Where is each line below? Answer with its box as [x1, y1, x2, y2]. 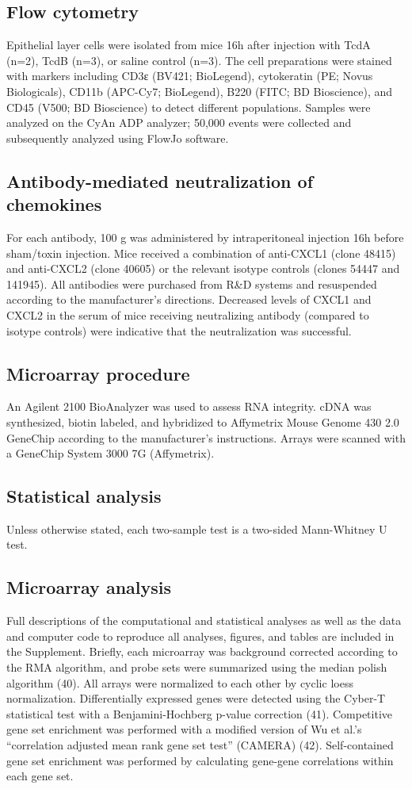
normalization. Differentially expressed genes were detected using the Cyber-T [6, 690, 386, 707]
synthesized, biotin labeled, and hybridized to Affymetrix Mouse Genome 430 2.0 [6, 413, 399, 430]
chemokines [6, 192, 102, 216]
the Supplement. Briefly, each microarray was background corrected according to [6, 643, 398, 660]
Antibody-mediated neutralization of [6, 168, 314, 193]
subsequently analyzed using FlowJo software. [6, 129, 229, 146]
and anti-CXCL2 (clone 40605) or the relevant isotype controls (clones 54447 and [6, 260, 400, 277]
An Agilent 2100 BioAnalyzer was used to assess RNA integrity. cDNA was [6, 398, 372, 415]
